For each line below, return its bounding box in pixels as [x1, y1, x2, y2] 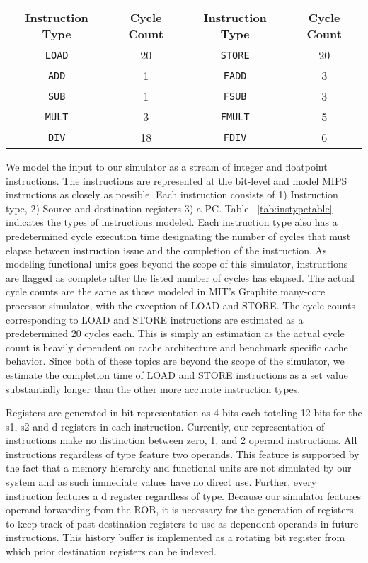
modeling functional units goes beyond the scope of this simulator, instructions [6, 256, 348, 271]
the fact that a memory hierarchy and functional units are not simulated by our [6, 460, 352, 475]
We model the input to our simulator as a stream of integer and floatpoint [6, 159, 328, 174]
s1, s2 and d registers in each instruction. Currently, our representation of [6, 419, 325, 433]
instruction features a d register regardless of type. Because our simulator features [6, 488, 362, 503]
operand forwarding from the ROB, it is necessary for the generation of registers [6, 502, 354, 517]
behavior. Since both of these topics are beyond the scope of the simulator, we [6, 353, 345, 368]
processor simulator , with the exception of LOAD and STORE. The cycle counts [6, 297, 355, 312]
